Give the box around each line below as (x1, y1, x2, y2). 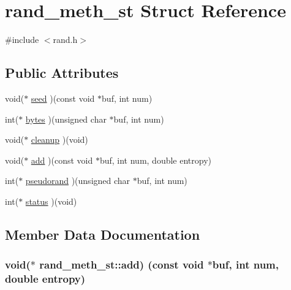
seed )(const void (31, 91, 95, 104)
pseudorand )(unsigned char (25, 174, 130, 187)
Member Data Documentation (5, 224, 200, 243)
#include (5, 33, 39, 46)
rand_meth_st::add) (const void (39, 257, 204, 272)
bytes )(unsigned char (25, 112, 107, 125)
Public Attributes (5, 63, 119, 82)
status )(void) (25, 194, 77, 207)
